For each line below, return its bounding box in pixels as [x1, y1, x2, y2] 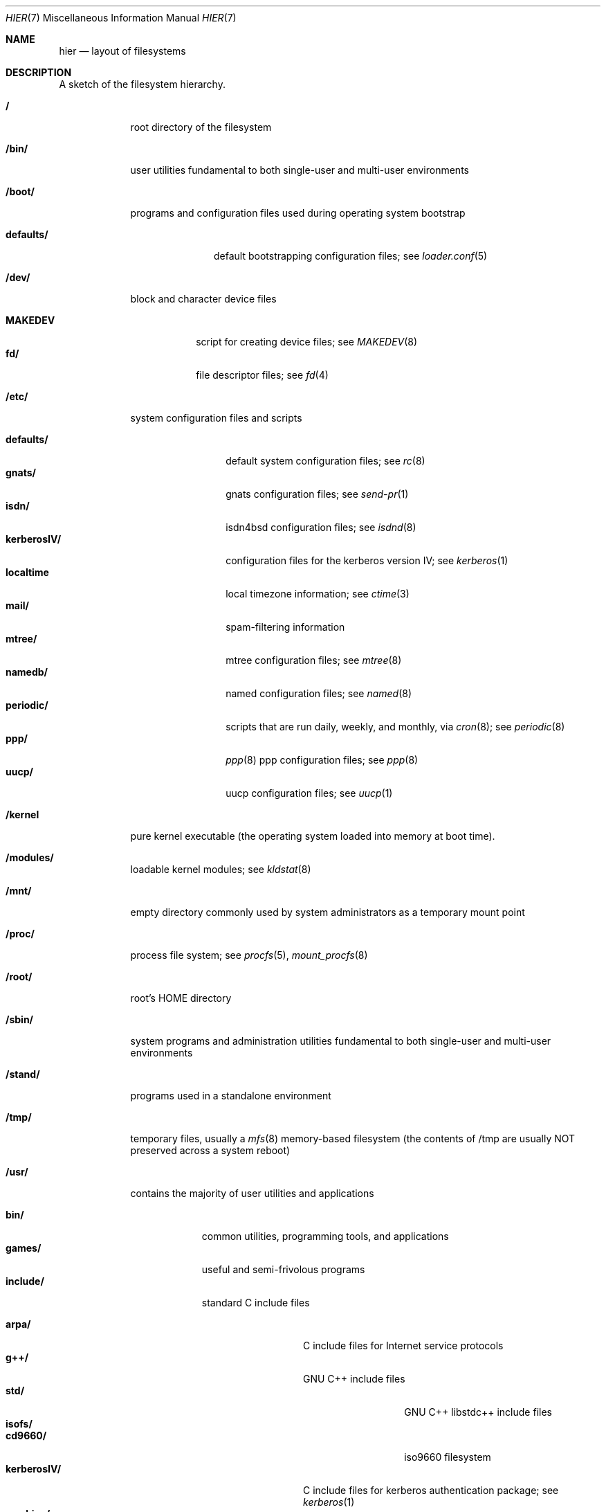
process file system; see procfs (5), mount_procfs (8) [130, 949, 368, 961]
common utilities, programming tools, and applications [201, 1230, 449, 1242]
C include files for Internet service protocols [303, 1340, 504, 1351]
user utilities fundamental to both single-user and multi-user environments [130, 164, 469, 176]
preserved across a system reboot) [130, 1144, 291, 1156]
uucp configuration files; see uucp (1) [226, 787, 393, 799]
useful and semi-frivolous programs [201, 1263, 365, 1275]
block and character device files [130, 293, 277, 305]
